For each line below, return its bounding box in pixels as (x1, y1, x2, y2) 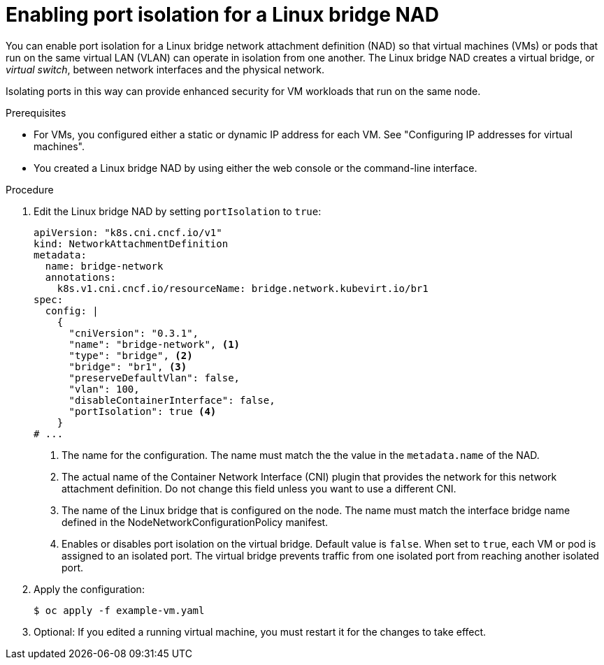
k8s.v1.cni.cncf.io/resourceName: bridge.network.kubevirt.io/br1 (57, 282, 429, 294)
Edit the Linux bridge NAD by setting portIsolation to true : (34, 205, 322, 217)
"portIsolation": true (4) (69, 405, 217, 417)
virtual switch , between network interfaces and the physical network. (6, 63, 325, 75)
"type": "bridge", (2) (69, 349, 193, 361)
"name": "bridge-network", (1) (69, 338, 240, 350)
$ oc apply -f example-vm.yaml (34, 604, 205, 616)
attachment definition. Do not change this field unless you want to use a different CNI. (62, 482, 456, 495)
